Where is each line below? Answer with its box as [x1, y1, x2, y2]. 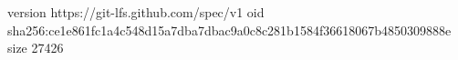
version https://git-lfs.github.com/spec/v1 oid [7, 3, 265, 21]
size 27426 [7, 38, 64, 57]
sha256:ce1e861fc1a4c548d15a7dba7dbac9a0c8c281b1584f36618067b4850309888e [7, 20, 452, 39]
